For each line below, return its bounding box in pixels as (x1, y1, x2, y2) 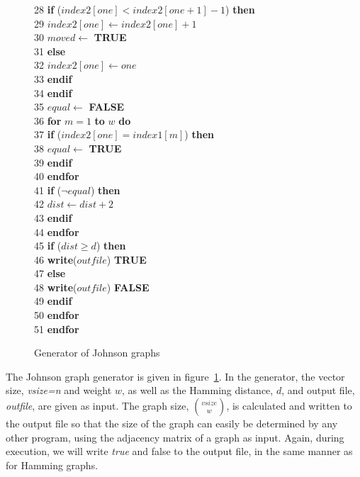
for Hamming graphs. (6, 457, 99, 472)
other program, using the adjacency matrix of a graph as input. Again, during (6, 430, 344, 444)
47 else (34, 266, 66, 281)
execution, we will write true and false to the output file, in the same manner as (6, 444, 353, 459)
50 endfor (34, 308, 79, 322)
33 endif (34, 71, 72, 86)
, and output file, (281, 383, 355, 398)
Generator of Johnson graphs (34, 345, 160, 360)
